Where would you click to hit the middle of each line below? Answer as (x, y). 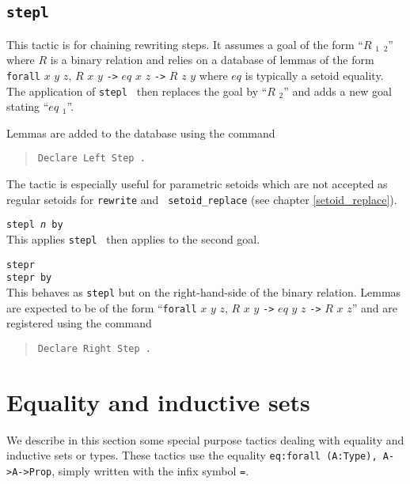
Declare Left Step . (91, 159)
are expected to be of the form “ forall (102, 307)
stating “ (28, 106)
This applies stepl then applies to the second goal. (133, 239)
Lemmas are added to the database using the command (141, 132)
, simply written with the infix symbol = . (150, 470)
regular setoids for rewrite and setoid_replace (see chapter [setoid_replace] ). (202, 199)
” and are (375, 307)
